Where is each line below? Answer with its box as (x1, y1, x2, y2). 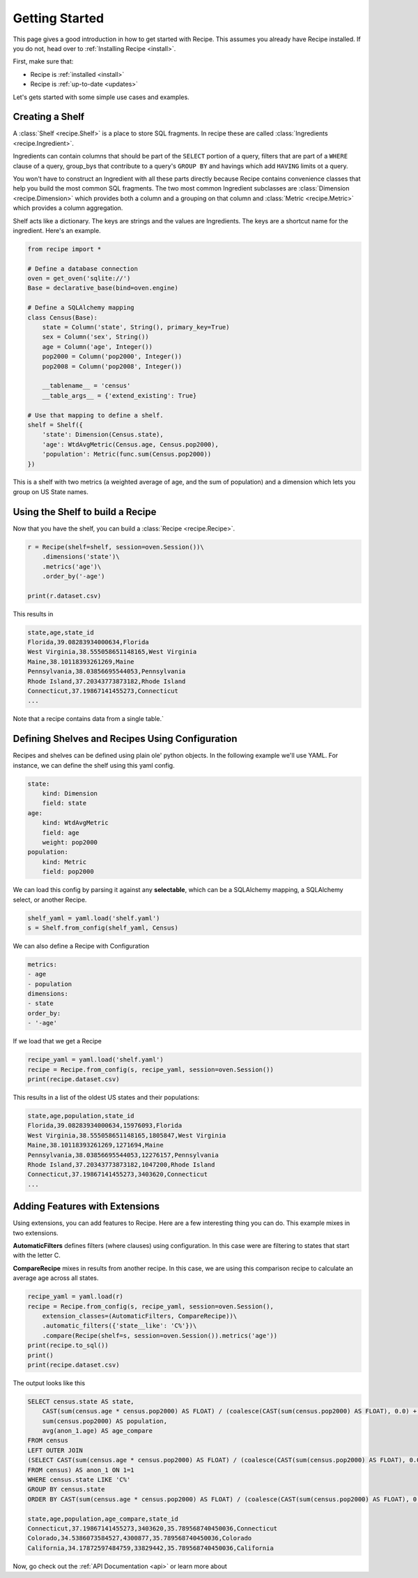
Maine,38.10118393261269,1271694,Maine (27, 1141, 164, 1149)
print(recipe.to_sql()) (27, 1341, 109, 1350)
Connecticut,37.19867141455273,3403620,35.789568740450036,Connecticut (27, 1524, 278, 1532)
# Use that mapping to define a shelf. (27, 411, 164, 419)
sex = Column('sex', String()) (42, 333, 149, 341)
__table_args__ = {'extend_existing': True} (42, 392, 197, 399)
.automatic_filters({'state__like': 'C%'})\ (42, 1322, 197, 1330)
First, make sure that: (13, 57, 74, 66)
